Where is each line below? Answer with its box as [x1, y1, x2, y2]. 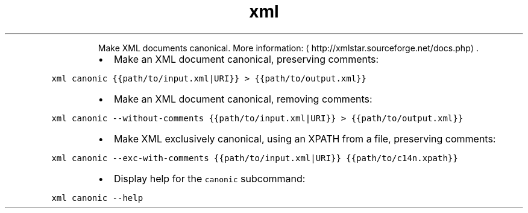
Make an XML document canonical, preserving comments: [113, 52, 379, 65]
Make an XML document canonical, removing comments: [113, 92, 372, 105]
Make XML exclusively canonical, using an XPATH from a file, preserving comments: [113, 132, 496, 145]
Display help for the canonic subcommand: [113, 172, 306, 185]
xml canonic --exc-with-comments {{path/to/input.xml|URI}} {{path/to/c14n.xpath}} [51, 153, 458, 163]
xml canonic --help [51, 192, 143, 203]
